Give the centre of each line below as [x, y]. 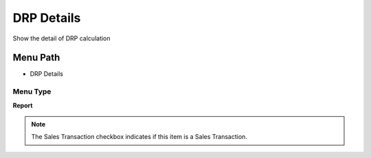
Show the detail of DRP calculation [61, 38]
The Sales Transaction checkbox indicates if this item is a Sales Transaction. [139, 137]
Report [23, 105]
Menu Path [36, 58]
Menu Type [32, 92]
